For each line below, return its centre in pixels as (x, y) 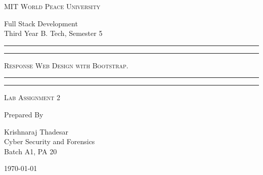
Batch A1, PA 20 (31, 151)
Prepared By (24, 114)
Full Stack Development (41, 23)
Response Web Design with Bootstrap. (66, 65)
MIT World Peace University (52, 6)
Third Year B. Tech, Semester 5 (53, 33)
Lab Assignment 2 (32, 97)
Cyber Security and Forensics (50, 141)
